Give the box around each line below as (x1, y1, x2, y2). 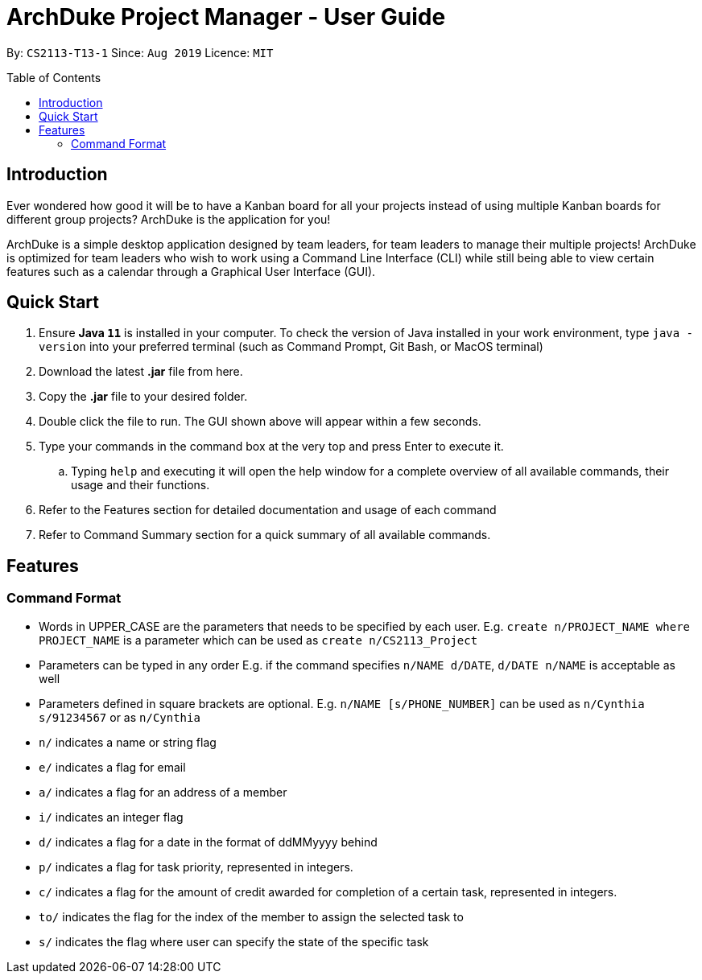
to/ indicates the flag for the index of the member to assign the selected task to (39, 909, 464, 924)
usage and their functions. (71, 478, 210, 492)
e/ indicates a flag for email (39, 760, 186, 774)
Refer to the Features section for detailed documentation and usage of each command (39, 503, 497, 517)
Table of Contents (6, 70, 101, 84)
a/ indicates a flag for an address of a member (39, 784, 287, 799)
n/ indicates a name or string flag (39, 735, 217, 749)
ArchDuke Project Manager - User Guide (6, 3, 446, 31)
